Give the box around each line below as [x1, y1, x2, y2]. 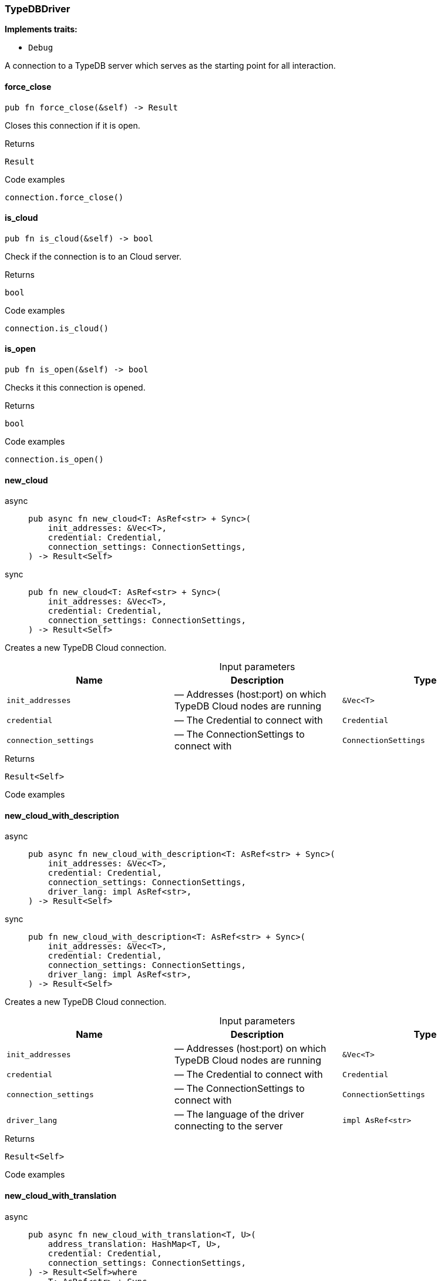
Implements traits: [5, 24, 78, 35]
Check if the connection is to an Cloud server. [5, 251, 182, 261]
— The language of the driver [174, 1108, 304, 1121]
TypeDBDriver [5, 3, 70, 15]
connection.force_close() [5, 192, 124, 202]
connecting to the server [174, 1120, 283, 1132]
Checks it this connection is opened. [5, 382, 146, 393]
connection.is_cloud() [5, 323, 109, 333]
